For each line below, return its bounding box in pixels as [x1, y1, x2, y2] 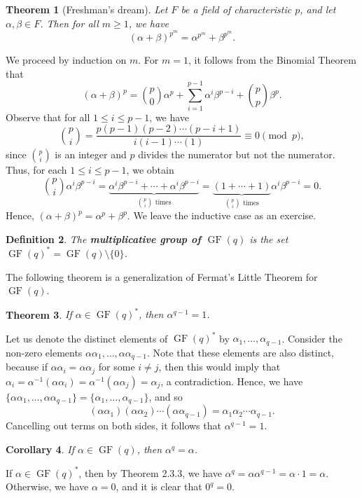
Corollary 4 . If [6, 441, 74, 456]
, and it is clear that [116, 479, 202, 494]
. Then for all [40, 15, 99, 30]
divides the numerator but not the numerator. [138, 147, 335, 162]
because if [6, 359, 48, 374]
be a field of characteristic [181, 2, 292, 16]
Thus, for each [6, 162, 67, 177]
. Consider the [281, 331, 342, 345]
